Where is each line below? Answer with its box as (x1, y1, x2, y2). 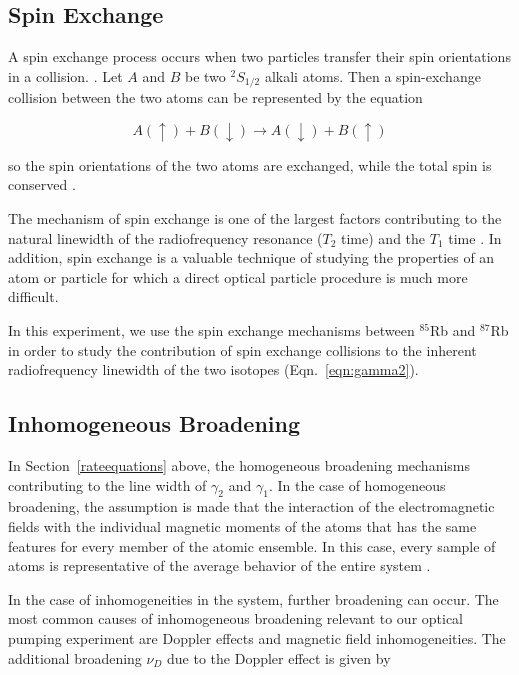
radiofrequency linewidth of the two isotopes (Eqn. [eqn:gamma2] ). (8, 359, 419, 380)
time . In (448, 227, 502, 248)
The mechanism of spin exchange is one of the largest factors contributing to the (8, 208, 502, 229)
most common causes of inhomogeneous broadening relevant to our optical (8, 608, 464, 629)
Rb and (429, 320, 476, 340)
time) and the (341, 227, 426, 248)
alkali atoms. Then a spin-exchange (264, 65, 481, 86)
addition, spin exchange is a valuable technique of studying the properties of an (8, 247, 495, 268)
